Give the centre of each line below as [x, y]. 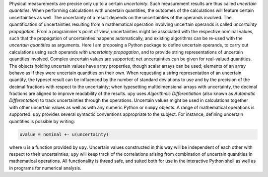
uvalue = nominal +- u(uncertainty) [64, 134]
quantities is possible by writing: [42, 121]
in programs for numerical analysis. [45, 168]
